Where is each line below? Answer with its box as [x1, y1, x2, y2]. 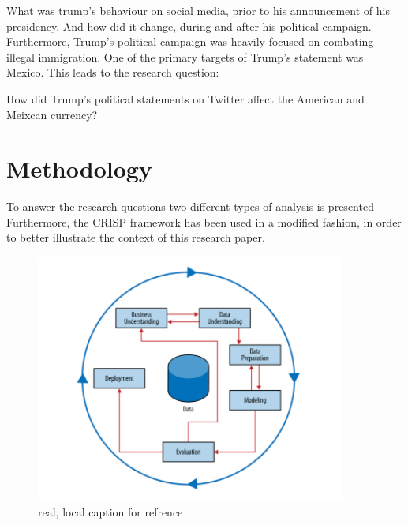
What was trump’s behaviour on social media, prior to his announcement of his [6, 2, 390, 18]
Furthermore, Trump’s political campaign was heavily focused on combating [6, 33, 374, 50]
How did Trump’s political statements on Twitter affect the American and [6, 90, 365, 107]
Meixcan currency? [6, 106, 98, 122]
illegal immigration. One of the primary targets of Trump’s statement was [6, 48, 364, 65]
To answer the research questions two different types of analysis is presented [6, 198, 374, 215]
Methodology [6, 152, 152, 185]
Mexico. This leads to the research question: [6, 64, 219, 81]
